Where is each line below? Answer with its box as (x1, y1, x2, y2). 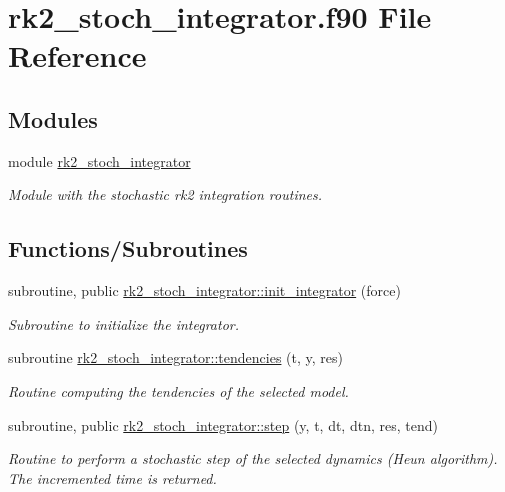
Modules (8, 103, 98, 134)
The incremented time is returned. (8, 467, 217, 488)
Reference (8, 35, 147, 76)
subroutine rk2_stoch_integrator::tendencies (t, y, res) (8, 347, 343, 368)
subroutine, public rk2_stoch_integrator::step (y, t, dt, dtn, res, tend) (8, 414, 438, 435)
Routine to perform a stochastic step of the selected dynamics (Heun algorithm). (8, 448, 498, 469)
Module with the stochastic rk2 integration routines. (8, 184, 323, 205)
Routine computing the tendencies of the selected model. (8, 380, 349, 401)
